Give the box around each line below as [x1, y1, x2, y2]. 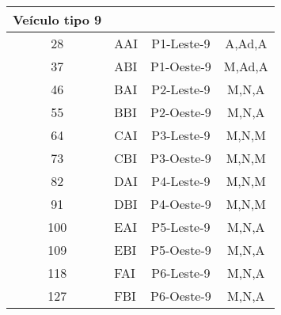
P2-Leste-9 [151, 80, 211, 98]
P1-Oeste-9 [150, 57, 211, 75]
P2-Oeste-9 [150, 103, 211, 121]
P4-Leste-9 [151, 172, 211, 190]
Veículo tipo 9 [13, 10, 102, 28]
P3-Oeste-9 [150, 149, 211, 167]
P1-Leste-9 [151, 34, 211, 52]
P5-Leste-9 [151, 218, 211, 236]
